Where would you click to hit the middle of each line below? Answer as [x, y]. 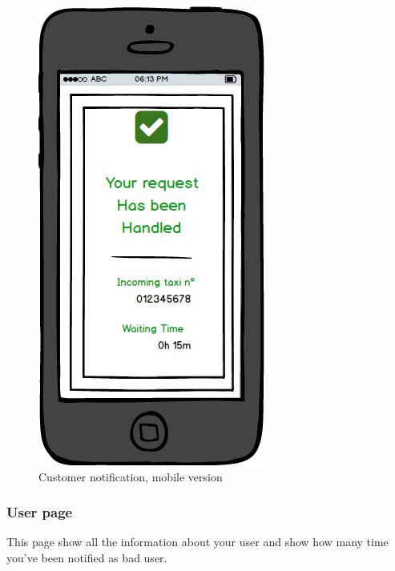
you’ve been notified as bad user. [87, 557]
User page [40, 512]
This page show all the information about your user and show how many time [197, 542]
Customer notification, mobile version [131, 476]
